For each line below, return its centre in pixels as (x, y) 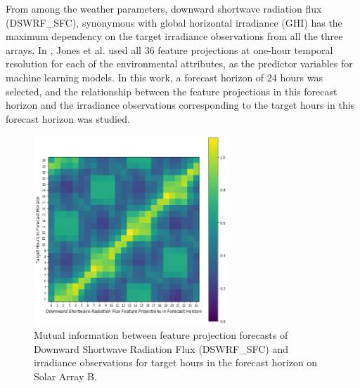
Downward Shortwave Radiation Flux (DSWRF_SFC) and (161, 348)
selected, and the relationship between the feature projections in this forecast (172, 91)
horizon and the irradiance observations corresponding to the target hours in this (180, 105)
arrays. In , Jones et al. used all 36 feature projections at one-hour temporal (169, 49)
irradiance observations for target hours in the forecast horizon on (176, 362)
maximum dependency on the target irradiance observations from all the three (174, 36)
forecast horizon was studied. (68, 118)
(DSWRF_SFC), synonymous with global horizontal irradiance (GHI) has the (174, 22)
